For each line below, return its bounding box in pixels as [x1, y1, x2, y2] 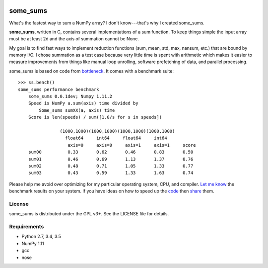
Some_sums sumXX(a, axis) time [39, 107, 115, 113]
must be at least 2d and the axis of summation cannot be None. [9, 36, 139, 42]
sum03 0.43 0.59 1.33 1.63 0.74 [28, 170, 194, 176]
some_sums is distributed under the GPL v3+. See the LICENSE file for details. [9, 211, 169, 217]
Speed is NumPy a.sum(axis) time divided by [28, 100, 138, 106]
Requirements [9, 223, 44, 230]
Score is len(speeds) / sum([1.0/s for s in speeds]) [28, 114, 162, 120]
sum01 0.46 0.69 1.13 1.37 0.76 [28, 156, 194, 162]
